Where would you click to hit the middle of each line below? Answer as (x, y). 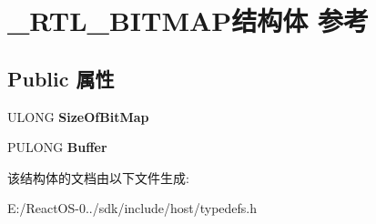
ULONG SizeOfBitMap (78, 116)
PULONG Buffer (57, 147)
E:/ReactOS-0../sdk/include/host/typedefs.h (132, 208)
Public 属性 (61, 78)
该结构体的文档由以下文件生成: (98, 177)
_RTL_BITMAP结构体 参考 (188, 20)
